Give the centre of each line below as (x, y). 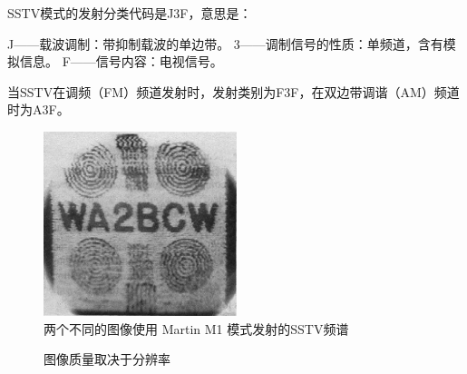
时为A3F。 (39, 109)
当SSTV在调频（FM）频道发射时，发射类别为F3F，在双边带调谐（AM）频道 (233, 91)
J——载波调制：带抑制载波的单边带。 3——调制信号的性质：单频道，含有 (225, 43)
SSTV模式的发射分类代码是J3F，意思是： (130, 13)
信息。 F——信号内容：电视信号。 (121, 61)
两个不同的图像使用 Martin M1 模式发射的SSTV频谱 (196, 328)
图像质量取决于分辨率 (107, 359)
